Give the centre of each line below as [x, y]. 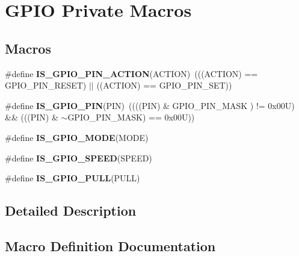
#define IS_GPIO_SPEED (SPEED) [79, 158]
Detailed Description [71, 211]
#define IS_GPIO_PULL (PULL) [72, 178]
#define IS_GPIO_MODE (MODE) [77, 137]
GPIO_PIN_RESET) [46, 85]
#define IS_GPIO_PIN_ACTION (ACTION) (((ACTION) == [131, 73]
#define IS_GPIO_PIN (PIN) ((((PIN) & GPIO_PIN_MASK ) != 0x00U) [150, 105]
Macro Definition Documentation [110, 245]
